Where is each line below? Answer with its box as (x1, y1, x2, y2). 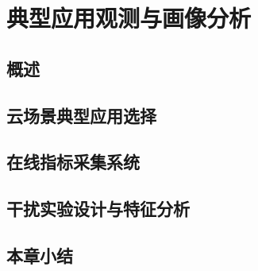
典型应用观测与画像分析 (6, 2, 252, 34)
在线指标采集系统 (6, 149, 140, 174)
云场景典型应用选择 (6, 103, 156, 127)
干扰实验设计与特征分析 (6, 196, 190, 221)
